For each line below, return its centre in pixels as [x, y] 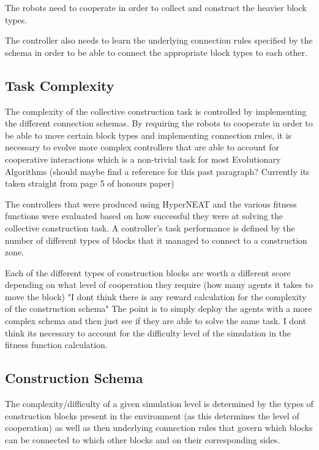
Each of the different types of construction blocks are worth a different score [148, 272]
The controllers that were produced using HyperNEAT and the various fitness [151, 204]
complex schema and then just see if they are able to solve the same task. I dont [156, 321]
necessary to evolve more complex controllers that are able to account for [142, 147]
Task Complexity [60, 85]
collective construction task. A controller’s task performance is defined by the [150, 227]
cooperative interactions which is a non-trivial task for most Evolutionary [143, 159]
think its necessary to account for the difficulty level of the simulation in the [148, 332]
